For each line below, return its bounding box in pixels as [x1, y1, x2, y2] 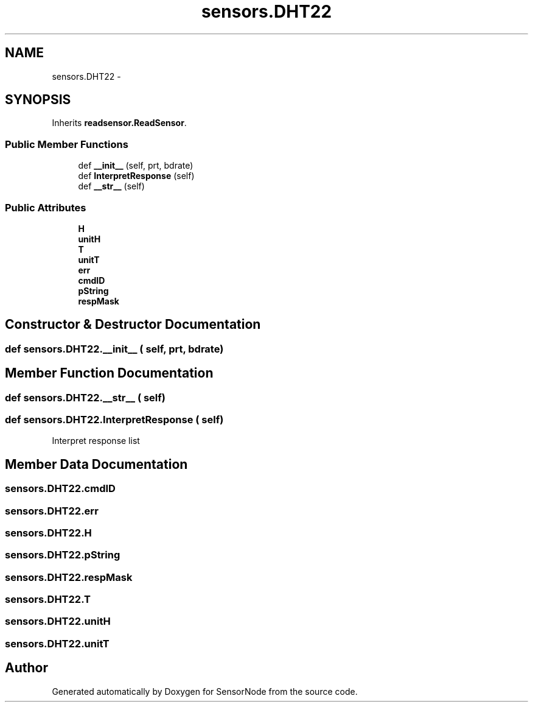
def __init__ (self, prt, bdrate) [78, 160, 193, 171]
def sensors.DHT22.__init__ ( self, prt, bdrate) [5, 342, 224, 355]
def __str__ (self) [78, 181, 145, 192]
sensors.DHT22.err [5, 504, 99, 517]
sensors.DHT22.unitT [5, 637, 110, 650]
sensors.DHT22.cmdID [5, 482, 116, 495]
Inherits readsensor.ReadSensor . [52, 118, 187, 128]
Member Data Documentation [5, 456, 188, 472]
